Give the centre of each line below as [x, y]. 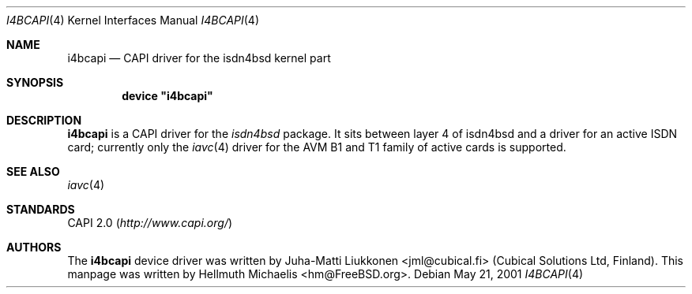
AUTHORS [34, 247]
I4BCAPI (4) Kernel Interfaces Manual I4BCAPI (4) [133, 20]
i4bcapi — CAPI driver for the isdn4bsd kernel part [199, 58]
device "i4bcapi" [167, 96]
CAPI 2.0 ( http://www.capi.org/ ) [150, 223]
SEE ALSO [33, 171]
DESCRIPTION [44, 120]
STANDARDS [41, 209]
